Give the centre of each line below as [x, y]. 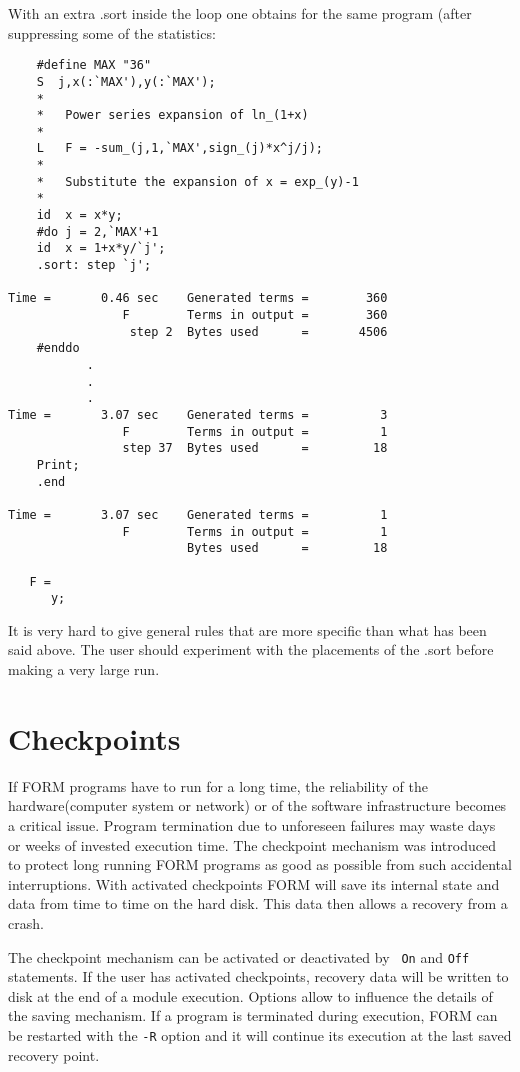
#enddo [58, 348]
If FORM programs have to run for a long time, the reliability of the [218, 785]
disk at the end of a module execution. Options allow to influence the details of [250, 995]
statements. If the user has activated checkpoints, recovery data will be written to [258, 976]
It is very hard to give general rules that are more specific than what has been [247, 629]
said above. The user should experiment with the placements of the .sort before [251, 649]
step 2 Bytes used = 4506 [258, 331]
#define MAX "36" [94, 65]
